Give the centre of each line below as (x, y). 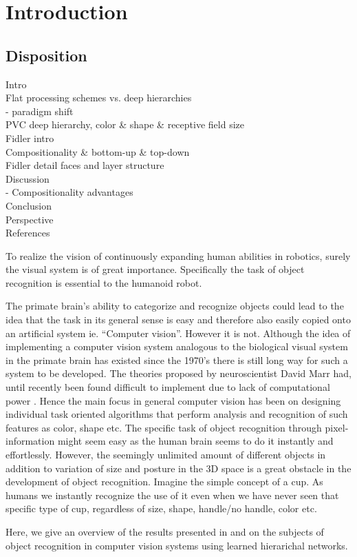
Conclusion (29, 205)
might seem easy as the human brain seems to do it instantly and (195, 441)
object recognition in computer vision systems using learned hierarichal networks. (177, 545)
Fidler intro (30, 138)
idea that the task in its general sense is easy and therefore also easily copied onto (178, 320)
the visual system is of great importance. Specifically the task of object (155, 269)
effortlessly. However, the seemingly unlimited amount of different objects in (166, 455)
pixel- (337, 427)
